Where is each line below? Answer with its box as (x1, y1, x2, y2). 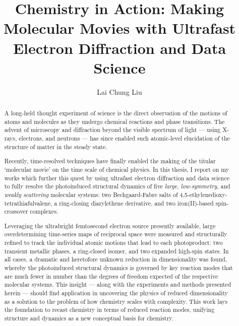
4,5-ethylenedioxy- (180, 190, 227, 199)
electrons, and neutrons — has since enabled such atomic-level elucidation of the (19, 134, 230, 143)
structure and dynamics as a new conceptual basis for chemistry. (4, 313, 173, 322)
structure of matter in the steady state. (4, 142, 107, 151)
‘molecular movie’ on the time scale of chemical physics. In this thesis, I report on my (4, 165, 229, 173)
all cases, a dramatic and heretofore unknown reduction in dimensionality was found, (4, 255, 227, 264)
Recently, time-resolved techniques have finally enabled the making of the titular (4, 157, 216, 165)
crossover (4, 207, 28, 216)
